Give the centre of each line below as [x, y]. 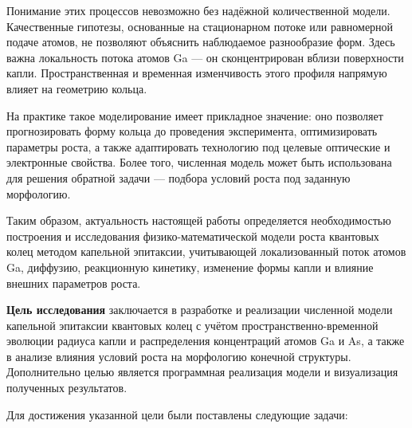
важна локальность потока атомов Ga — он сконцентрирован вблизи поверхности [205, 57]
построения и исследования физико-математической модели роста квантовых [193, 236]
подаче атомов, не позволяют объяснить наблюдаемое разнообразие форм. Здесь [201, 42]
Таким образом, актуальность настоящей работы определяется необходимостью [199, 220]
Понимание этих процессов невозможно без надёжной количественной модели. [198, 10]
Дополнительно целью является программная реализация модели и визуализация [202, 372]
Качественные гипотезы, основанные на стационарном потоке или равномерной [200, 26]
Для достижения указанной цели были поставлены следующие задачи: [177, 414]
